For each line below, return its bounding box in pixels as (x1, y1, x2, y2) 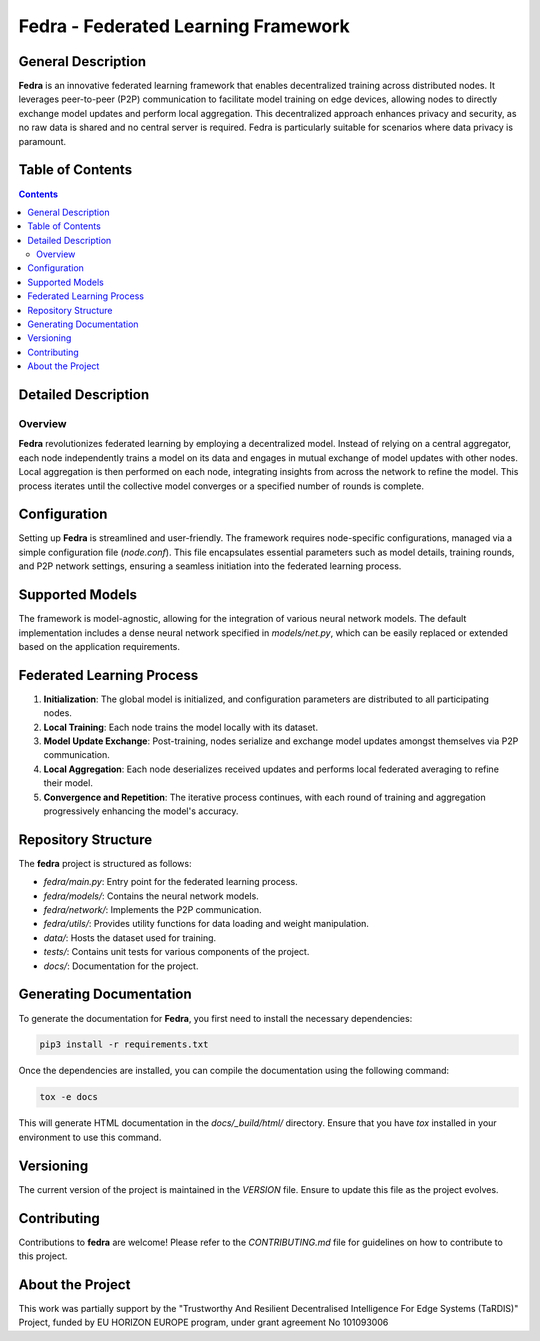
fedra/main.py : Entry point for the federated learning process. (43, 876, 299, 888)
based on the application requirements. (18, 640, 180, 652)
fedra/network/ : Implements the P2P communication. (43, 904, 262, 916)
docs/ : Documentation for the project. (43, 960, 199, 972)
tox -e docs (39, 1091, 99, 1103)
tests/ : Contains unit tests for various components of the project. (43, 946, 310, 958)
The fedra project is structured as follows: (18, 857, 192, 869)
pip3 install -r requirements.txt (39, 1039, 209, 1050)
